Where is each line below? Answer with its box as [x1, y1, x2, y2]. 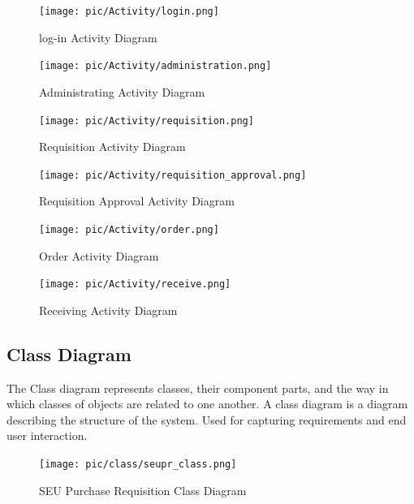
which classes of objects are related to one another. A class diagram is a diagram [6, 395, 408, 412]
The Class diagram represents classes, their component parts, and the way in [6, 379, 389, 396]
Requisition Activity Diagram [39, 138, 186, 155]
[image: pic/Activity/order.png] [39, 224, 219, 235]
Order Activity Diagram [39, 247, 159, 264]
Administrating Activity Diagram [39, 83, 205, 100]
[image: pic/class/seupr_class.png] [39, 459, 237, 471]
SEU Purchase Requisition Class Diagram [39, 481, 247, 498]
